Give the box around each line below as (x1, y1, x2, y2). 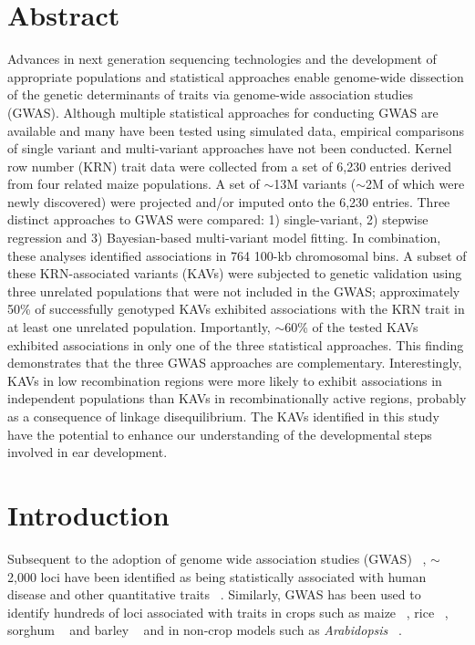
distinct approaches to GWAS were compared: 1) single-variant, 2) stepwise (7, 210, 429, 229)
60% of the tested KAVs (284, 317, 418, 337)
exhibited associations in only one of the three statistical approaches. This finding (7, 335, 464, 354)
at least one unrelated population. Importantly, (7, 317, 271, 337)
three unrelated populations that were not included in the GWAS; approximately (7, 281, 460, 300)
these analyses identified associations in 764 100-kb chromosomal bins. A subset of (7, 245, 467, 265)
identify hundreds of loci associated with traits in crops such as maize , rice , (7, 602, 449, 621)
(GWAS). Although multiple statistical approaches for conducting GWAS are (7, 102, 439, 121)
